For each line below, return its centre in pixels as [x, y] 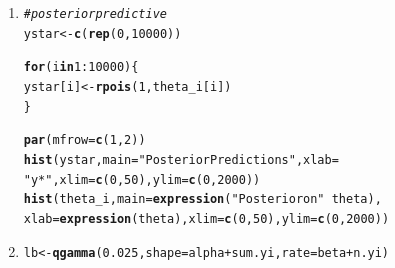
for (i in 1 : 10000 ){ [81, 67]
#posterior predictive [95, 14]
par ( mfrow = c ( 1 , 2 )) [84, 140]
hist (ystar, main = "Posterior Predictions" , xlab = [181, 159]
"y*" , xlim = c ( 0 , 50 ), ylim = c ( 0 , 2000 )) [142, 179]
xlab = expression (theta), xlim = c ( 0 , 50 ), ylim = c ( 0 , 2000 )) [206, 218]
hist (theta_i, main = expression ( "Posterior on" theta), [202, 199]
